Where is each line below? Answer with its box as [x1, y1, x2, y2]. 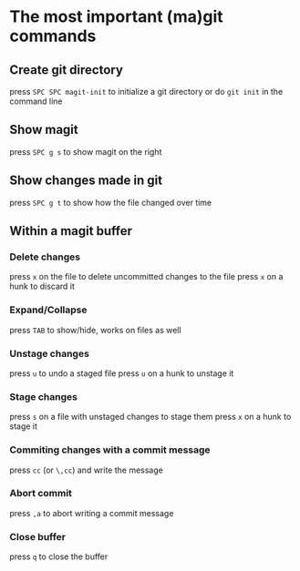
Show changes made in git [9, 173, 162, 189]
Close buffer [9, 530, 67, 543]
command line [9, 96, 63, 107]
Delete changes [9, 250, 80, 263]
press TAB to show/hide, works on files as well [9, 324, 181, 335]
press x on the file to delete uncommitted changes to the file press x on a [9, 271, 284, 282]
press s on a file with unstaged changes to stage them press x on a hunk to [9, 412, 292, 423]
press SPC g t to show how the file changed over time [9, 197, 212, 208]
